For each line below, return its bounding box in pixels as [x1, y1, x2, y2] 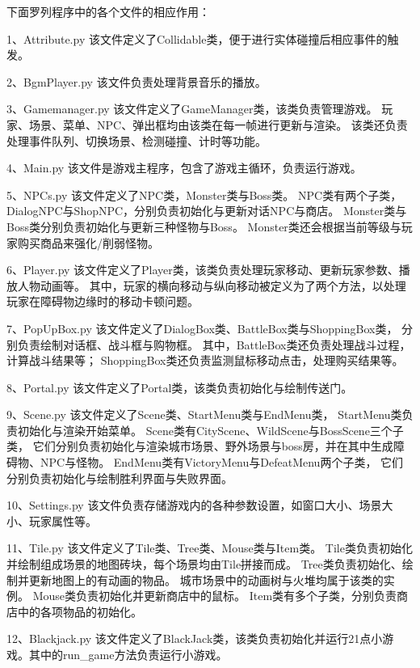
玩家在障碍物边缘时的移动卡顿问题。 [6, 293, 199, 310]
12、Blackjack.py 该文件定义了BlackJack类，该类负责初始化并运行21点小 [6, 630, 383, 647]
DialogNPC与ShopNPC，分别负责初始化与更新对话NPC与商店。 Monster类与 [6, 202, 407, 219]
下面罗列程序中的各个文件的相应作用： [6, 3, 210, 19]
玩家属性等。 [28, 512, 97, 529]
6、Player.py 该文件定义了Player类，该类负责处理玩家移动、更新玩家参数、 [6, 261, 399, 278]
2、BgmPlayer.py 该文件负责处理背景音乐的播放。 [6, 73, 267, 90]
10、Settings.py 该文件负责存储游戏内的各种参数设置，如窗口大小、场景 [6, 497, 382, 514]
